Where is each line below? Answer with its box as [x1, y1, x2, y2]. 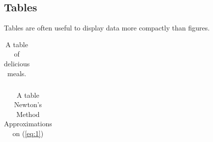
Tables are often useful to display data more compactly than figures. [4, 23, 210, 33]
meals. [7, 68, 27, 78]
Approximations [4, 118, 52, 129]
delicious [4, 58, 30, 68]
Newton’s [14, 99, 42, 110]
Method [16, 109, 40, 119]
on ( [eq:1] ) [12, 128, 44, 139]
